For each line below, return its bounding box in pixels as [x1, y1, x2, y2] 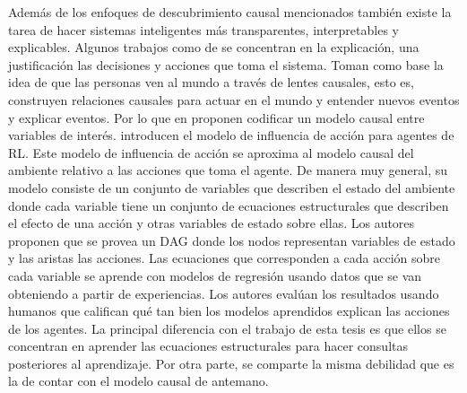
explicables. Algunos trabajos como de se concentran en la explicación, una [8, 38, 419, 57]
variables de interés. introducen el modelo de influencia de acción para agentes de [8, 126, 454, 144]
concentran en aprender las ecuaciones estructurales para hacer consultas [8, 336, 408, 355]
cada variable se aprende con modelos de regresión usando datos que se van [8, 266, 422, 284]
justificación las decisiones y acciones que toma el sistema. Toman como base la [8, 55, 444, 74]
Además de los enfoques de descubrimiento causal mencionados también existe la [8, 3, 452, 21]
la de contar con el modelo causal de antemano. [8, 371, 269, 390]
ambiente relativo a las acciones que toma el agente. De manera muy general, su [8, 161, 448, 179]
